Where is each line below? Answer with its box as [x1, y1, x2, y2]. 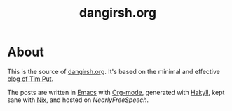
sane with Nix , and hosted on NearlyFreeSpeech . [7, 96, 149, 104]
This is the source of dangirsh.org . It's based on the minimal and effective [7, 67, 221, 75]
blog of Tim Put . [7, 75, 54, 83]
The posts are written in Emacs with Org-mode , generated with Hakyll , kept [7, 88, 225, 96]
